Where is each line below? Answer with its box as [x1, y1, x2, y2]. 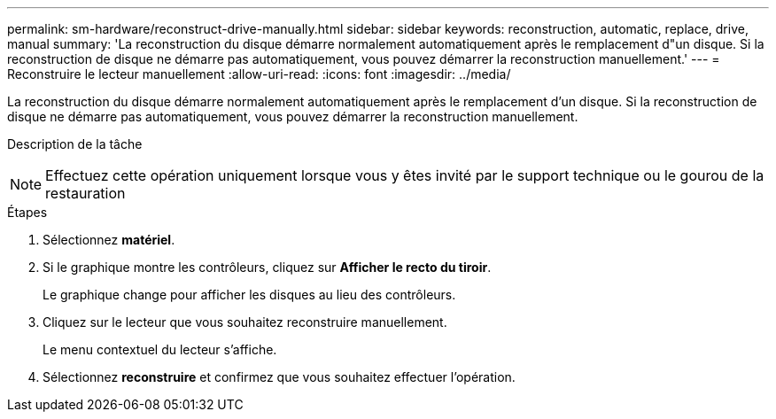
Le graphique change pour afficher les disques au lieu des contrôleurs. [43, 287, 456, 302]
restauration [45, 184, 126, 202]
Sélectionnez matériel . [43, 232, 175, 247]
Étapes [7, 205, 48, 220]
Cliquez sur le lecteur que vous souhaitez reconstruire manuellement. [43, 314, 447, 330]
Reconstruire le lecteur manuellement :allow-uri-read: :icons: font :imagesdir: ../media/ [7, 66, 511, 81]
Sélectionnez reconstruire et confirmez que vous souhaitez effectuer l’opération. [43, 369, 516, 384]
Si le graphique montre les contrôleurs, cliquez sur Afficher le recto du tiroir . [43, 260, 492, 275]
